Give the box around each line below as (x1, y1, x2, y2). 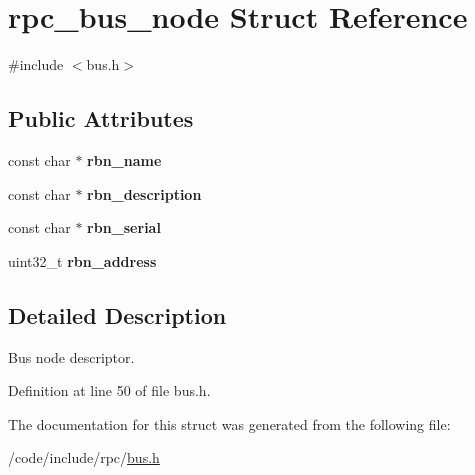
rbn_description (87, 183, 202, 204)
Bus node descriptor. (8, 346, 135, 367)
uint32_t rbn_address (8, 250, 157, 271)
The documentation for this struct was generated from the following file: (8, 413, 451, 434)
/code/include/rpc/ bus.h (8, 447, 160, 468)
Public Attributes (8, 103, 194, 134)
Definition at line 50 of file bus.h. (8, 380, 211, 401)
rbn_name (87, 149, 162, 170)
